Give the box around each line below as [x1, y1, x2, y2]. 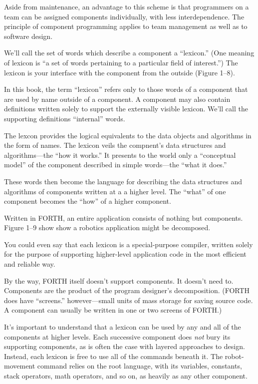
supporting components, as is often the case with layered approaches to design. [4, 341, 245, 352]
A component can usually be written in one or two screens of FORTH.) [4, 305, 222, 315]
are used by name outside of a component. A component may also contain [4, 93, 231, 104]
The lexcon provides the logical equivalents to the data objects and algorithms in [4, 130, 252, 140]
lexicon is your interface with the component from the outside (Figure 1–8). [4, 67, 235, 77]
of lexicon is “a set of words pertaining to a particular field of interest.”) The [4, 57, 238, 67]
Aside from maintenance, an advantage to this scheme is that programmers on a [4, 1, 249, 11]
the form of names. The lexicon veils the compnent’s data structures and [4, 140, 226, 150]
